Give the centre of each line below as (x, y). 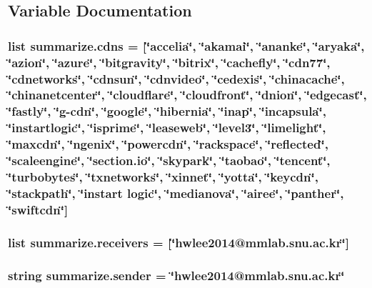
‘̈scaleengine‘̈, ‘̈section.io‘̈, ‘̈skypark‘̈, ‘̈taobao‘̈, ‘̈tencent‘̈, (169, 160)
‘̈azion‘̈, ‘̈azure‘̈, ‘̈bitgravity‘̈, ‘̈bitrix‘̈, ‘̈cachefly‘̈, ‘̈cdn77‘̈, (169, 62)
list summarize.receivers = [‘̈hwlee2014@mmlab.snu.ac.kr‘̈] (179, 242)
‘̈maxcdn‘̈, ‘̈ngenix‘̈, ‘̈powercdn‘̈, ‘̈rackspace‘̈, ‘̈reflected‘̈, (168, 144)
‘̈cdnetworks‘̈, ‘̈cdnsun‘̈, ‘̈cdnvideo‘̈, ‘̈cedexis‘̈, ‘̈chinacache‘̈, (176, 78)
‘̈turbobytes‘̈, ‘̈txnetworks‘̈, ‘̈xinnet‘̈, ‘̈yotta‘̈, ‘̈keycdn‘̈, (163, 177)
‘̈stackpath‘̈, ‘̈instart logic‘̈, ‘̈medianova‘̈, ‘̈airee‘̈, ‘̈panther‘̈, (176, 193)
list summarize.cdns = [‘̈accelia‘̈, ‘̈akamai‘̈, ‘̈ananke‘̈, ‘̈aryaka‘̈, (186, 45)
